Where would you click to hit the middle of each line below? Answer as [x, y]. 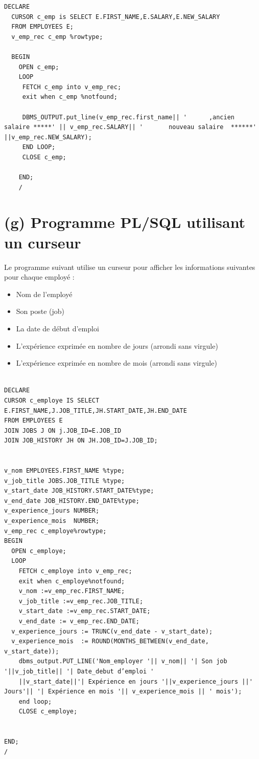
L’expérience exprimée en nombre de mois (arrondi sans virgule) [116, 363]
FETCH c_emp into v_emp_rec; [72, 87]
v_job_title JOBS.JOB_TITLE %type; [65, 481]
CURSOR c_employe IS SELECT [52, 400]
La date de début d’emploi [57, 328]
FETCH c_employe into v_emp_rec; [75, 571]
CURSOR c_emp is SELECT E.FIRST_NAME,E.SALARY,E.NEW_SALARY [116, 17]
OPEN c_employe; [39, 551]
